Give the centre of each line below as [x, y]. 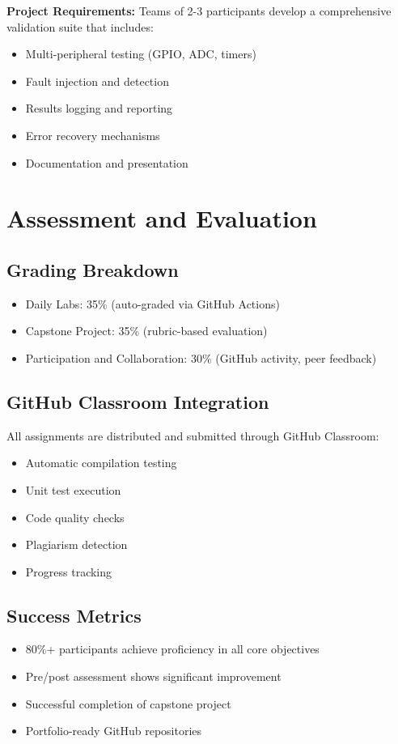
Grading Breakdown [93, 269]
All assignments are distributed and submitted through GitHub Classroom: [193, 435]
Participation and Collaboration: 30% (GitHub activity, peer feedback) [201, 357]
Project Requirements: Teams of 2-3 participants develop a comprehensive [199, 11]
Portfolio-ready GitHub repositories [114, 731]
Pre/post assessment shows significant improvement [153, 676]
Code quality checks [75, 517]
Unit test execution [73, 489]
